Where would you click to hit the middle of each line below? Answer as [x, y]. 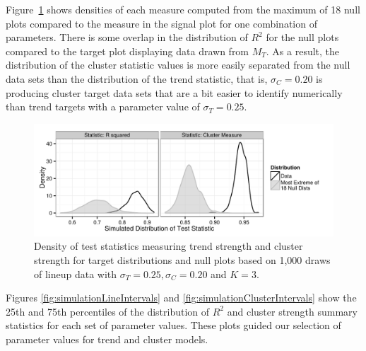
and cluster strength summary [293, 311]
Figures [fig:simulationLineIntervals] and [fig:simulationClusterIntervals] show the [181, 298]
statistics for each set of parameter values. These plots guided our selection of [173, 325]
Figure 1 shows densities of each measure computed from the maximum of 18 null [183, 9]
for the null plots [302, 37]
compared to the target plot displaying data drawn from [128, 51]
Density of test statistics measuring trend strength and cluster [169, 246]
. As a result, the [303, 51]
